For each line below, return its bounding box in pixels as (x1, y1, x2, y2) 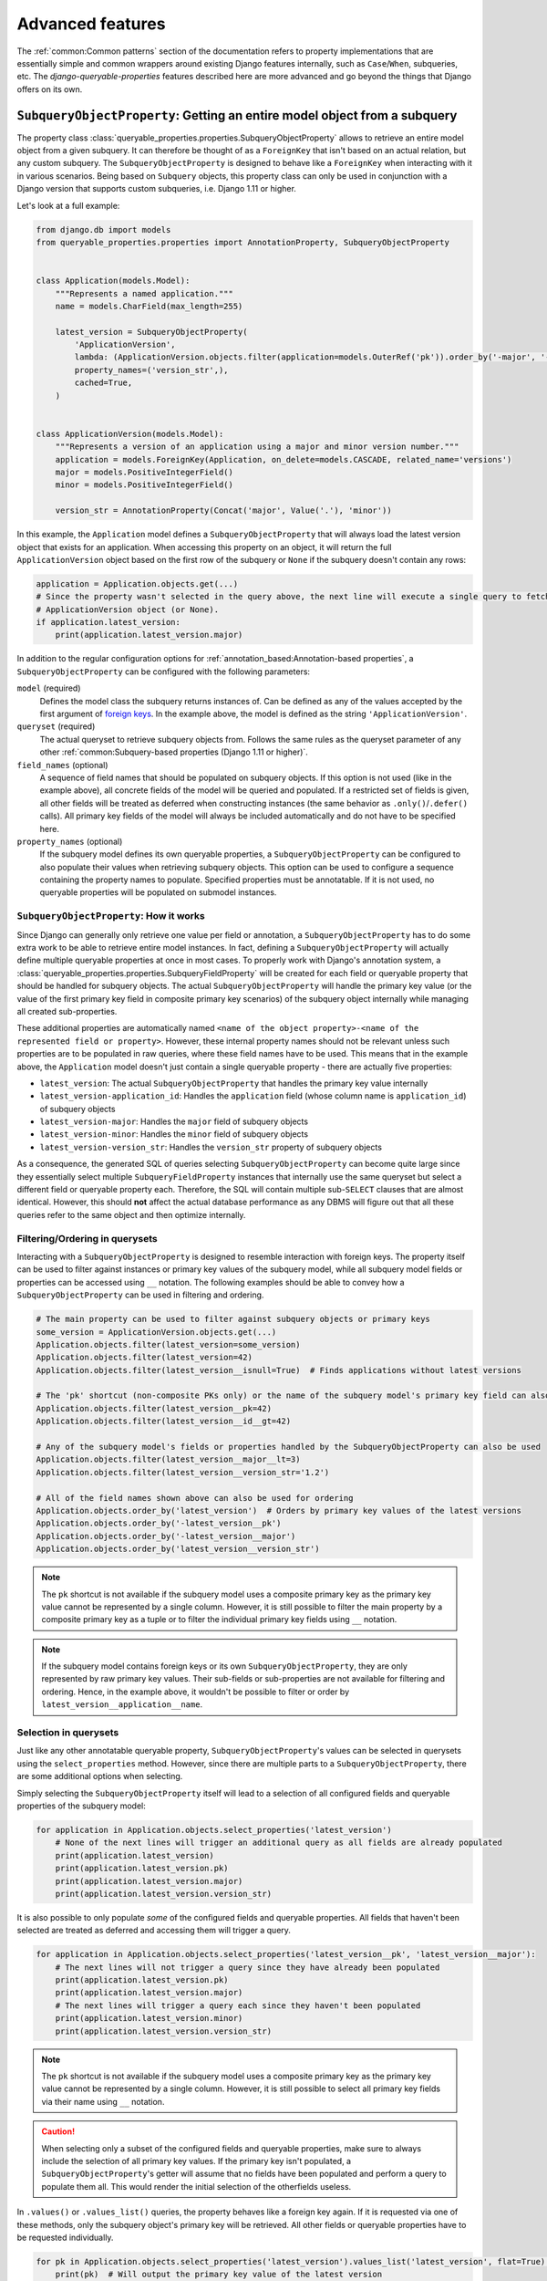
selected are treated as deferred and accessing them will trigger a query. (16, 1925, 292, 1936)
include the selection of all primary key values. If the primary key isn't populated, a (41, 2155, 351, 2166)
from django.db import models (36, 224, 171, 234)
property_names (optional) (16, 836, 123, 847)
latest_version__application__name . (41, 1699, 203, 1710)
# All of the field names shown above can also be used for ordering (36, 1493, 354, 1503)
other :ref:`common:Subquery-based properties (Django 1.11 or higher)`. (39, 746, 309, 757)
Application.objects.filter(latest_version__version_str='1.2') (36, 1467, 330, 1477)
